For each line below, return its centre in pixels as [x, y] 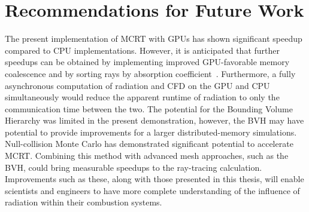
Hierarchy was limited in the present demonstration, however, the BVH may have [154, 120]
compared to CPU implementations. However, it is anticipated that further [143, 50]
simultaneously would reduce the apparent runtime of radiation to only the [142, 97]
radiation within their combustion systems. [84, 202]
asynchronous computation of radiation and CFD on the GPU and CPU [137, 85]
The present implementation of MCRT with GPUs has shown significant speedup [154, 39]
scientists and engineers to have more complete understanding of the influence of [152, 190]
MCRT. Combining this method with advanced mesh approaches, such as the [147, 156]
